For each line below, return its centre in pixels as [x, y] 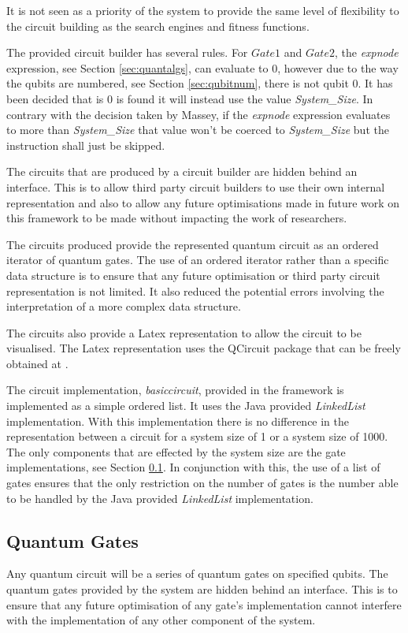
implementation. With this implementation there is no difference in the [178, 421]
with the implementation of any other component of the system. [161, 620]
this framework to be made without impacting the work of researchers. [177, 218]
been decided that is [55, 98]
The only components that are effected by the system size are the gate [176, 451]
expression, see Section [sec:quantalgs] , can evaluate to [137, 67]
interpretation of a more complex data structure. [124, 306]
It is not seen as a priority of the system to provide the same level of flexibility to [203, 10]
